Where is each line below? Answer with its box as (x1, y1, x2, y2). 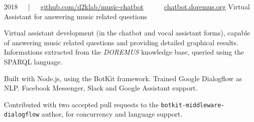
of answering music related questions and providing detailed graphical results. (4, 37, 239, 47)
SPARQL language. (4, 56, 63, 66)
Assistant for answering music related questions (4, 11, 147, 21)
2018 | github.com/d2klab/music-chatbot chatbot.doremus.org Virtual (4, 1, 250, 11)
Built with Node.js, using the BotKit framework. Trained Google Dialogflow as (4, 73, 242, 83)
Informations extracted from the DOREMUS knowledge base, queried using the (4, 47, 244, 57)
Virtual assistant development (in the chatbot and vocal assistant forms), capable (4, 28, 251, 38)
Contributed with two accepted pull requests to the (4, 99, 159, 109)
